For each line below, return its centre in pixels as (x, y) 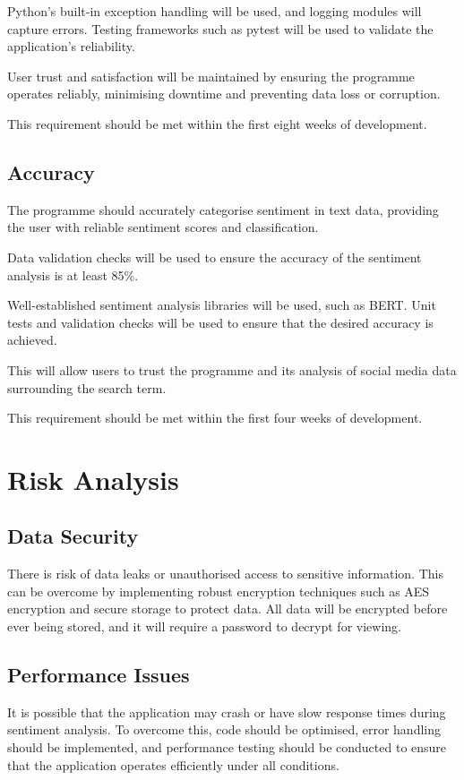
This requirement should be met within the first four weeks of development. (215, 418)
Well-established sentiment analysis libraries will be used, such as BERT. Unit (222, 305)
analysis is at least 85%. (73, 274)
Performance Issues (99, 675)
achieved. (32, 340)
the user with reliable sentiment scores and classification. (163, 227)
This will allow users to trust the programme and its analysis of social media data (232, 369)
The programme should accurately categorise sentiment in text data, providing (223, 209)
